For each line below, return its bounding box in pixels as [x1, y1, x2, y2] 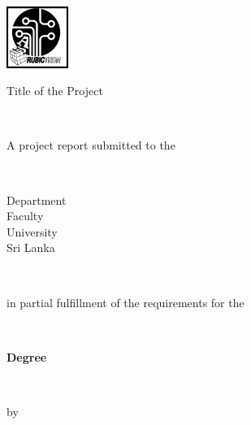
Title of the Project [6, 82, 103, 99]
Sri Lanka [6, 239, 55, 256]
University [6, 223, 58, 240]
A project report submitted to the [6, 137, 175, 154]
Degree [6, 348, 47, 365]
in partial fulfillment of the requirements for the [6, 293, 245, 310]
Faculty [6, 207, 44, 224]
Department [6, 191, 67, 208]
